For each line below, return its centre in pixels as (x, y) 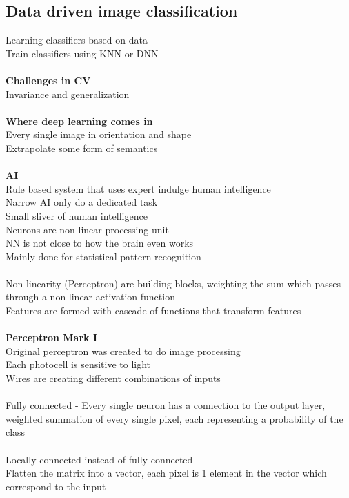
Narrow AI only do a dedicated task (82, 202)
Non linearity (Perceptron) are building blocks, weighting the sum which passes (173, 283)
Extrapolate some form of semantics (82, 147)
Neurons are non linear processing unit (87, 229)
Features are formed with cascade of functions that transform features (153, 310)
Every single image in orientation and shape (99, 134)
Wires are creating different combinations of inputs (113, 378)
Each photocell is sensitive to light (78, 364)
